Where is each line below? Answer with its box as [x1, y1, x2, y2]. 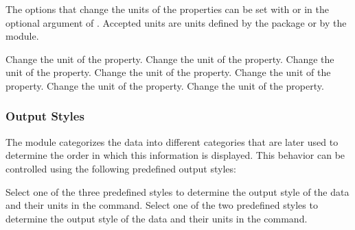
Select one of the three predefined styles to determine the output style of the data [5, 184, 350, 199]
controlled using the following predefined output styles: [5, 161, 236, 175]
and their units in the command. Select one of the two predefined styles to [5, 198, 318, 212]
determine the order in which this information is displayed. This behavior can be [5, 148, 345, 162]
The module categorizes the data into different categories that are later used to [5, 134, 339, 149]
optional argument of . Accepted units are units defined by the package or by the [5, 15, 347, 29]
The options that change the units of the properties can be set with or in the [5, 2, 329, 16]
